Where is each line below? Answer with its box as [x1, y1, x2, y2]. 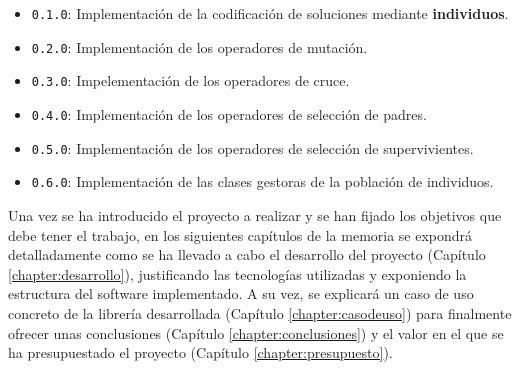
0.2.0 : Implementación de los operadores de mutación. [31, 36, 368, 57]
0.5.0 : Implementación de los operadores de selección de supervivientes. [31, 137, 474, 158]
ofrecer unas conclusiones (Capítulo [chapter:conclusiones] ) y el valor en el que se [8, 322, 504, 343]
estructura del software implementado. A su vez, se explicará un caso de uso [8, 283, 474, 304]
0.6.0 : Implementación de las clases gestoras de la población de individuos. [31, 171, 494, 192]
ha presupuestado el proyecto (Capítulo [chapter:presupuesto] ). [8, 342, 393, 363]
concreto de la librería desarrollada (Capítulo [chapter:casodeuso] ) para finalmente [8, 302, 512, 323]
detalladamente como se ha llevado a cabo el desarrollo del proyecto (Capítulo [8, 244, 486, 265]
